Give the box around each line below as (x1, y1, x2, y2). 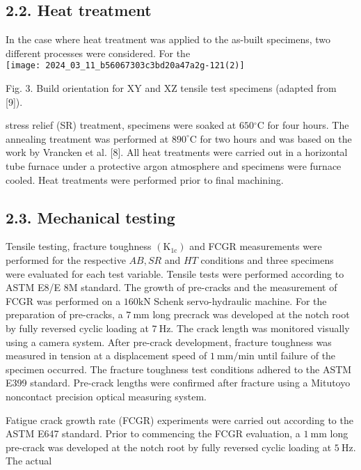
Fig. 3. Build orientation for (6, 81, 125, 95)
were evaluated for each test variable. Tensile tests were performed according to (6, 266, 344, 281)
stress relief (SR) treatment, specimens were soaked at (6, 118, 236, 132)
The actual (6, 453, 52, 468)
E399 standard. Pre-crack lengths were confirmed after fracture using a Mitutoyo (6, 375, 351, 390)
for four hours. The (267, 118, 349, 132)
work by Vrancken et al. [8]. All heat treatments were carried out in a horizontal (6, 145, 348, 159)
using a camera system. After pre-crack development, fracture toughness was (6, 334, 332, 349)
